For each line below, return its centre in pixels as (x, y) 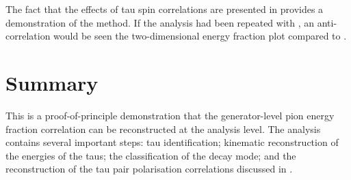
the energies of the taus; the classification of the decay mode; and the (151, 155)
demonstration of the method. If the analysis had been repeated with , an (160, 22)
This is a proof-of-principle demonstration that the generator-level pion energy (170, 115)
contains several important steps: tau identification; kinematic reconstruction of (172, 142)
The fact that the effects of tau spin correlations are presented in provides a (165, 9)
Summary (52, 82)
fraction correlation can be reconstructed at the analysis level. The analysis (163, 129)
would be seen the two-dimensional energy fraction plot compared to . (200, 36)
